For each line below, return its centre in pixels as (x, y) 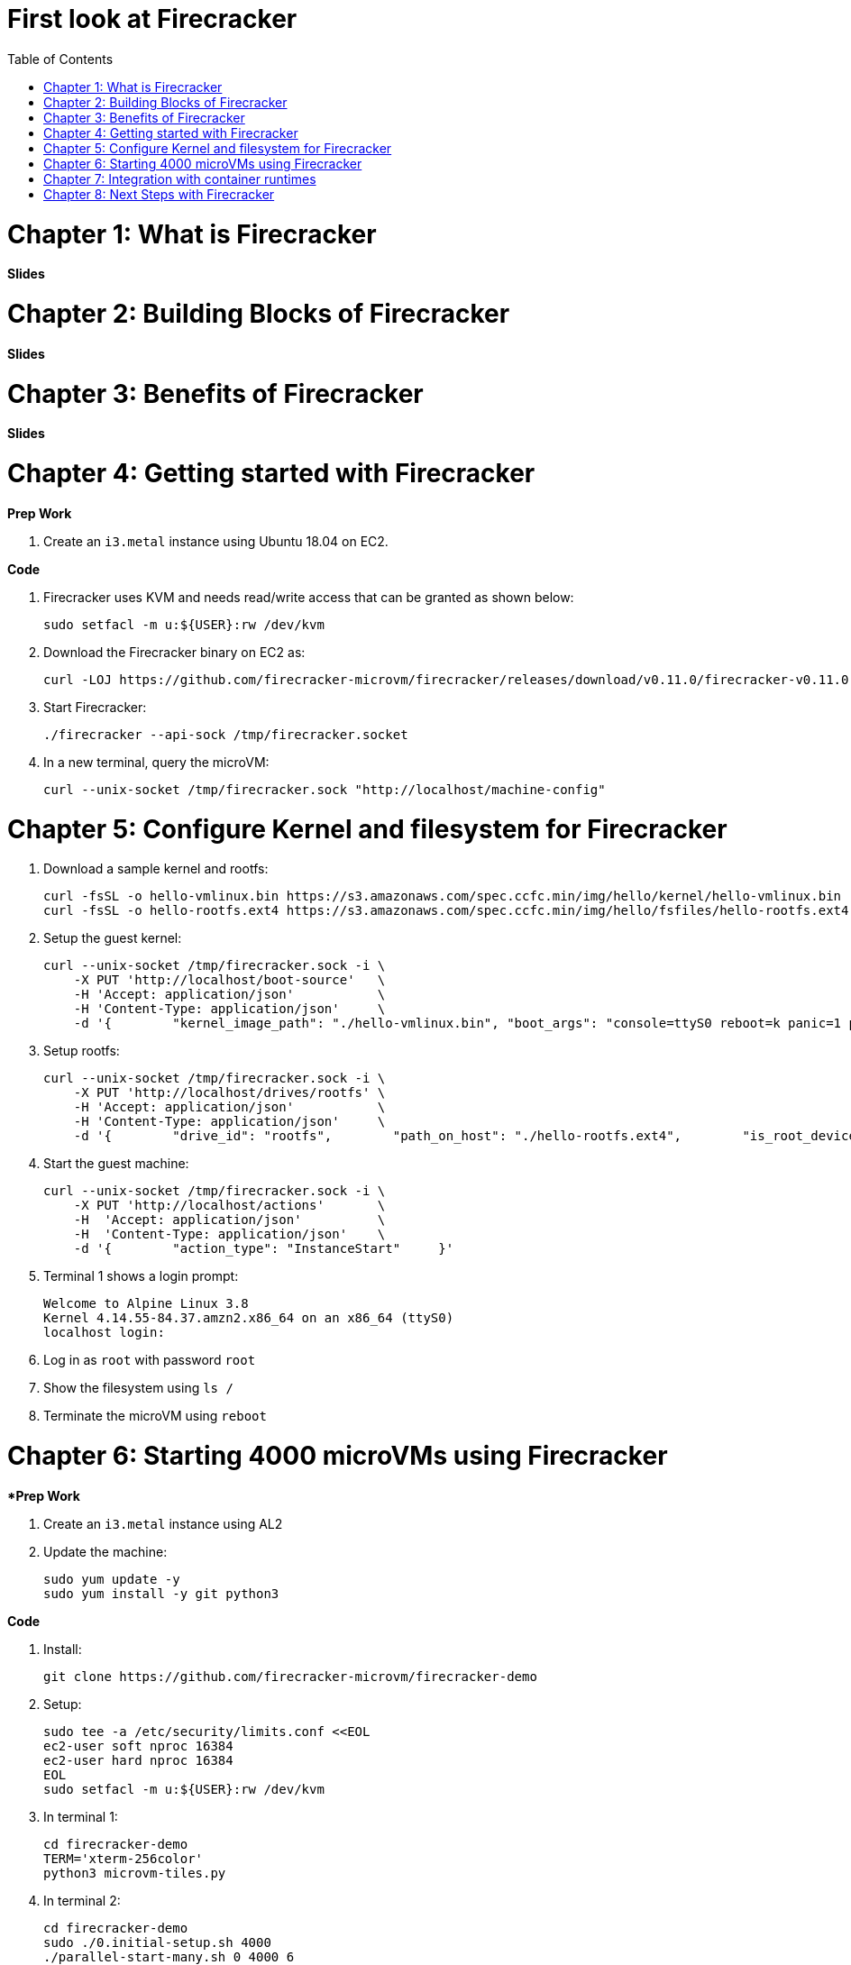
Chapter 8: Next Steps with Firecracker (159, 194)
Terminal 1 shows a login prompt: (141, 1276)
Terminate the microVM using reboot (155, 1416)
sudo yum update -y (112, 1579)
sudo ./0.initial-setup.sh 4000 (157, 1942)
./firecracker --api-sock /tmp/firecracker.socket (226, 734)
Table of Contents (60, 59)
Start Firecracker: (95, 707)
